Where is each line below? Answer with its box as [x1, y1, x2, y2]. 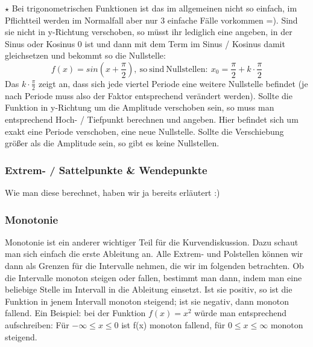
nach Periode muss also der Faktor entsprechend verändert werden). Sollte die [5, 89, 292, 102]
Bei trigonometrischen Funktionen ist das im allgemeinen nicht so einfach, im [11, 2, 297, 14]
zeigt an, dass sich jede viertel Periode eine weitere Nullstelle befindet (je [38, 77, 308, 89]
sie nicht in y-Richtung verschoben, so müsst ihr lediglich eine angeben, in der [5, 25, 292, 38]
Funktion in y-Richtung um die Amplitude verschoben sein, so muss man [5, 101, 274, 114]
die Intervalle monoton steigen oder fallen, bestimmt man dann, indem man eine [5, 271, 302, 284]
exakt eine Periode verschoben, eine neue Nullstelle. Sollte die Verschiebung [5, 125, 284, 137]
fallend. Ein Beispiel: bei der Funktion [5, 306, 146, 319]
